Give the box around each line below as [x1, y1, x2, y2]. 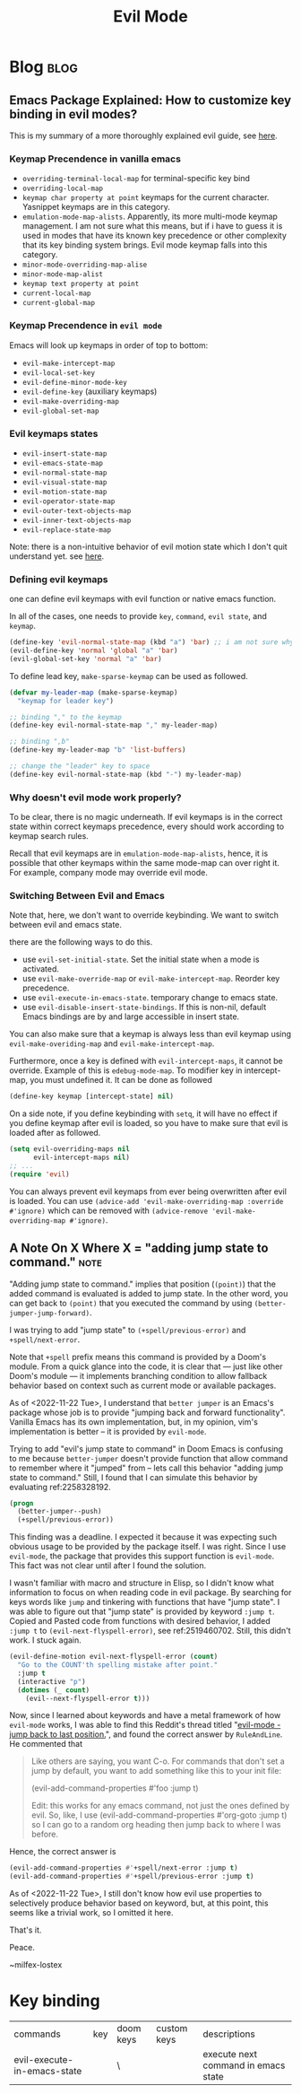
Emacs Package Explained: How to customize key [9, 92, 292, 108]
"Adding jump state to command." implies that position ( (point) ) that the [9, 1278, 276, 1289]
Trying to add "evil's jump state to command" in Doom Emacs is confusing [9, 1443, 284, 1454]
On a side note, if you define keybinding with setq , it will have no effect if [9, 1108, 278, 1119]
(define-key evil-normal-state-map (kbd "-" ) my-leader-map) [9, 770, 243, 779]
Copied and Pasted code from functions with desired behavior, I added [9, 1616, 271, 1627]
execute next [202, 2048, 258, 2061]
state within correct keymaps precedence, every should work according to [9, 821, 285, 832]
